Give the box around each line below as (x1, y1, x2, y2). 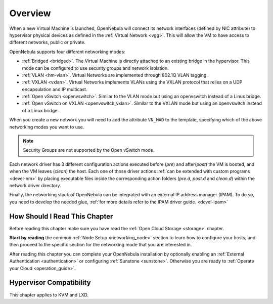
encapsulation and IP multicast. (22, 86, 87, 92)
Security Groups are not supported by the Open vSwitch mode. (23, 147, 155, 153)
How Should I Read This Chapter (9, 212, 113, 221)
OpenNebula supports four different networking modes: (9, 49, 126, 55)
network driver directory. (9, 182, 62, 188)
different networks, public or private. (9, 39, 86, 46)
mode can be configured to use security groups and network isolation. (22, 65, 169, 71)
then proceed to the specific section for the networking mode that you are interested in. (9, 242, 192, 248)
